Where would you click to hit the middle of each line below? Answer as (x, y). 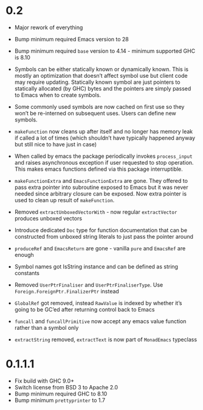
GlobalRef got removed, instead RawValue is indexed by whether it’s (98, 303)
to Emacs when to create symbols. (58, 95)
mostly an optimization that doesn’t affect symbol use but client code (101, 75)
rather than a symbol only (46, 327)
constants (27, 273)
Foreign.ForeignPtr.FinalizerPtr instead (67, 291)
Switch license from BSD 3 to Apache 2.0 (66, 387)
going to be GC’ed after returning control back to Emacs (84, 309)
